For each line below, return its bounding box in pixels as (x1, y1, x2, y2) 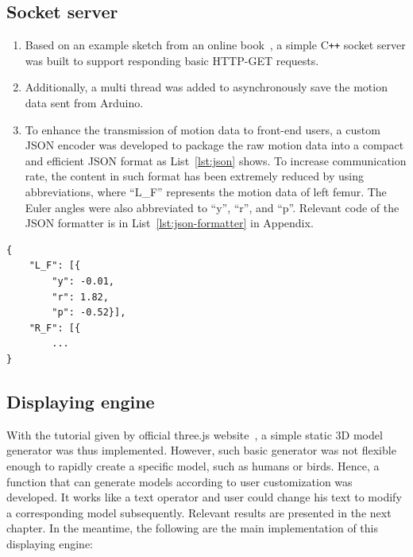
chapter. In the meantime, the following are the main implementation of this (6, 520, 378, 536)
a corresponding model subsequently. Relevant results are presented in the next (6, 504, 392, 520)
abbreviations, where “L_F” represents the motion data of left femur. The (25, 184, 387, 200)
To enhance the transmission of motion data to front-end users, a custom (25, 121, 380, 137)
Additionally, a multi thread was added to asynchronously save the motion (25, 79, 388, 95)
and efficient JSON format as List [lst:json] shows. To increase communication (25, 152, 407, 168)
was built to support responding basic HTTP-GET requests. (25, 52, 319, 68)
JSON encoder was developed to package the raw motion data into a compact (25, 137, 404, 153)
